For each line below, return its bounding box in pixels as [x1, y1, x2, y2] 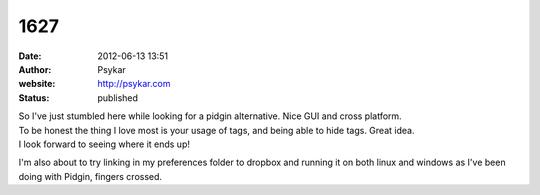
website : [18, 78, 56, 90]
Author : [18, 63, 52, 75]
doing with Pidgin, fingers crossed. [18, 170, 163, 182]
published [97, 91, 139, 104]
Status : [18, 91, 50, 104]
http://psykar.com [97, 78, 171, 90]
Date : [18, 50, 42, 62]
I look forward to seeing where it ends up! [18, 138, 190, 150]
